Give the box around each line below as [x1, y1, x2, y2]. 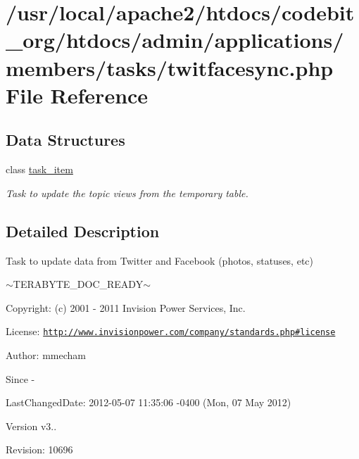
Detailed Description [6, 220, 160, 241]
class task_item [6, 162, 73, 177]
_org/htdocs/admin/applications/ [6, 25, 344, 54]
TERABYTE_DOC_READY [13, 277, 144, 291]
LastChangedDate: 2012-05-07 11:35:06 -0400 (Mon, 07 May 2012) [6, 395, 291, 410]
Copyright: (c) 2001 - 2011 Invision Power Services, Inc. [6, 300, 246, 315]
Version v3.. [6, 418, 57, 433]
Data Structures [6, 129, 125, 151]
